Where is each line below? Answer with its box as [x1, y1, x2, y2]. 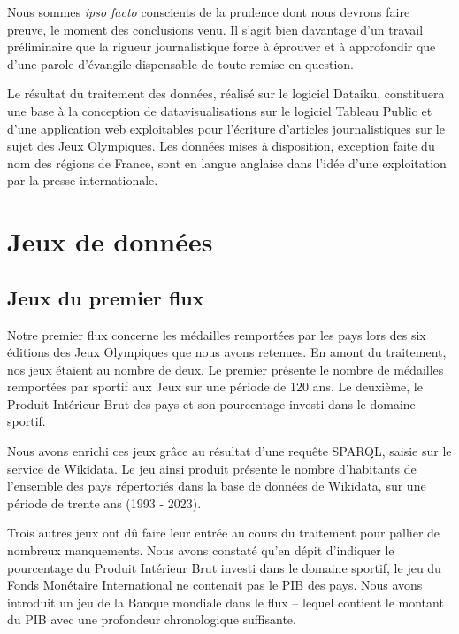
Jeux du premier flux [7, 283, 204, 311]
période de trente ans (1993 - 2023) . [7, 493, 202, 512]
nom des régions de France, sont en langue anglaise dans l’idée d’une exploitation [7, 153, 447, 172]
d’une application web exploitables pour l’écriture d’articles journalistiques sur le [7, 119, 445, 137]
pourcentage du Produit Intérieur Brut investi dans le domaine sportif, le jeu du [7, 558, 441, 576]
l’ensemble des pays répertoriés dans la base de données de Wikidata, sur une [7, 476, 426, 495]
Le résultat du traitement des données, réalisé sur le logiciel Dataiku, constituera [7, 84, 445, 103]
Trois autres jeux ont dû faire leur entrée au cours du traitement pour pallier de [7, 523, 440, 542]
